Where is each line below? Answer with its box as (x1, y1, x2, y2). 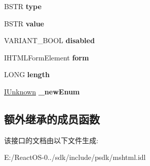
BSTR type (4, 1, 42, 11)
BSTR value (4, 18, 44, 28)
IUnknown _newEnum (4, 86, 80, 96)
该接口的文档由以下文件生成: (4, 135, 98, 145)
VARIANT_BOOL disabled (4, 35, 95, 46)
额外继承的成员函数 (4, 111, 100, 126)
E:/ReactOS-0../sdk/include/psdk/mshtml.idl (4, 152, 146, 162)
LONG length (4, 69, 50, 80)
